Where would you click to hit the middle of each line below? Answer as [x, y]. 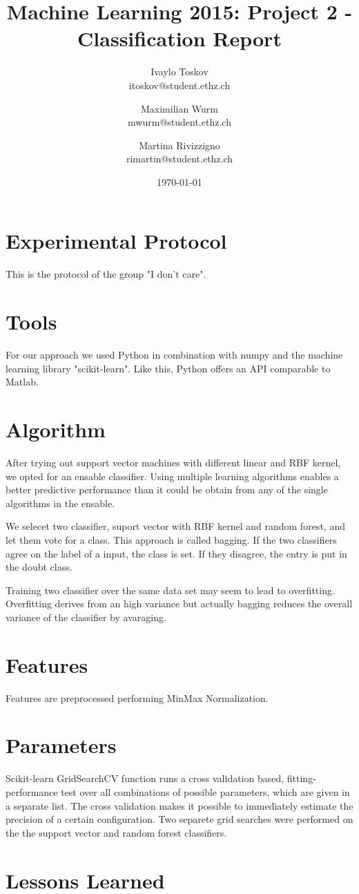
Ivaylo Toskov [179, 72]
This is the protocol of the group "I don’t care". [106, 274]
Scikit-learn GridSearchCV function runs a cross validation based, [145, 778]
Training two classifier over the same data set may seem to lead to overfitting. [170, 590]
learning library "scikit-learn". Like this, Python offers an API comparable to [168, 368]
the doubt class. [39, 567]
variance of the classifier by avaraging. [86, 617]
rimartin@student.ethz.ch [179, 159]
